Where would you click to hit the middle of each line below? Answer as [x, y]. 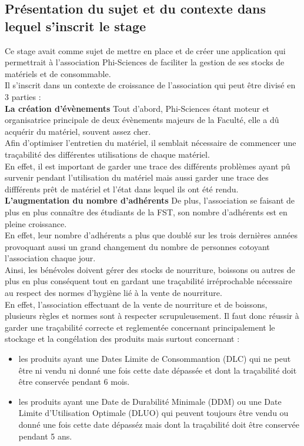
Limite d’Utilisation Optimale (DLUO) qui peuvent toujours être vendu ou [153, 413]
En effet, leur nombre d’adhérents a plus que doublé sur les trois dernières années [151, 235]
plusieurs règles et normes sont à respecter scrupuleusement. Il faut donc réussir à [152, 316]
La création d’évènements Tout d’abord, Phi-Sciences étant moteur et [137, 108]
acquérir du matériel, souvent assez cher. [78, 131]
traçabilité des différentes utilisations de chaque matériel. [107, 154]
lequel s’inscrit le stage [76, 26]
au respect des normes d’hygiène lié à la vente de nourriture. [113, 293]
